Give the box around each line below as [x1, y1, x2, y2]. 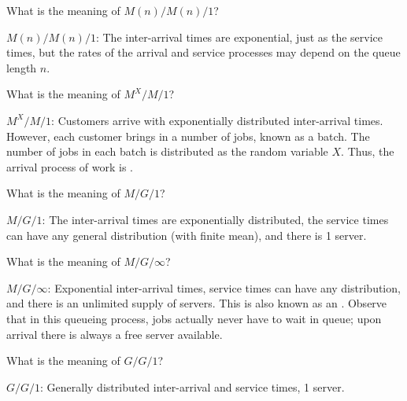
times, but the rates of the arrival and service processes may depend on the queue [6, 44, 401, 61]
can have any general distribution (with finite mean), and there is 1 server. [6, 226, 367, 243]
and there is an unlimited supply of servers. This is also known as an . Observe [6, 295, 387, 311]
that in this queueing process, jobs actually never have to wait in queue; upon [6, 310, 382, 326]
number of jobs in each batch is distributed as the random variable [6, 143, 328, 160]
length [6, 59, 37, 75]
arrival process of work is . [6, 158, 133, 175]
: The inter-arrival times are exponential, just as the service [95, 28, 383, 45]
